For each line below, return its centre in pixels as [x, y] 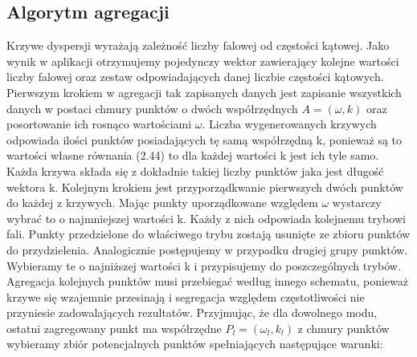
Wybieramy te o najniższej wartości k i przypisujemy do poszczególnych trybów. [204, 265]
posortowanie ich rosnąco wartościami [99, 124]
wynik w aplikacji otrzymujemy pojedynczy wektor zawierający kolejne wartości [203, 61]
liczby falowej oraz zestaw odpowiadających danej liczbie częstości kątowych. [195, 77]
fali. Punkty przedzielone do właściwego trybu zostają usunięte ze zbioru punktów [208, 234]
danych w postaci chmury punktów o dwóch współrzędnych [152, 108]
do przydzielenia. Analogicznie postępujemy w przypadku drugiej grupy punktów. [207, 249]
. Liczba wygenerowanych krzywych [289, 124]
